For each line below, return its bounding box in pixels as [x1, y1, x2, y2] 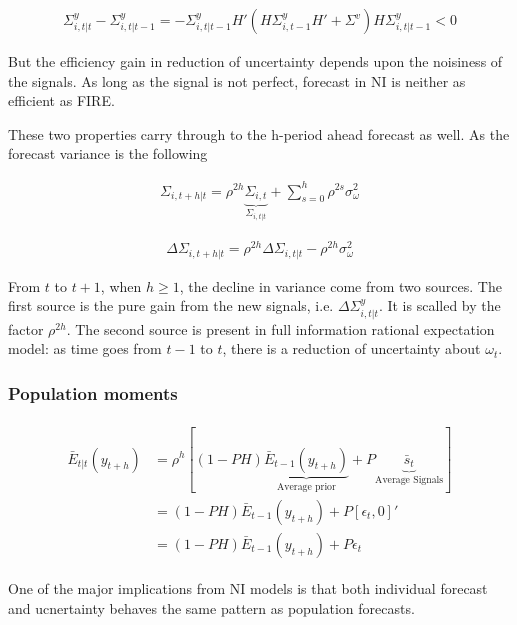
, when [100, 275, 142, 296]
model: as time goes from [8, 338, 162, 359]
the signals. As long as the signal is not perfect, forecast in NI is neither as [8, 70, 466, 91]
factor [8, 318, 44, 339]
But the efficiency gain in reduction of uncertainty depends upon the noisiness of [8, 51, 503, 72]
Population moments [8, 380, 178, 405]
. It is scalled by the [378, 295, 501, 316]
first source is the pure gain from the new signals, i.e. [8, 295, 334, 316]
